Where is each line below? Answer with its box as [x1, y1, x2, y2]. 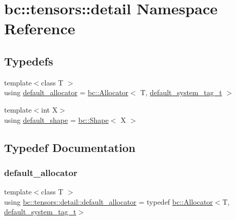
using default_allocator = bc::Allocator [4, 87, 129, 98]
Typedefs [4, 53, 53, 69]
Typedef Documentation [4, 139, 135, 155]
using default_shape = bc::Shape [4, 114, 109, 125]
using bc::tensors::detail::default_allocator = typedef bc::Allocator [4, 196, 213, 207]
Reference [4, 18, 75, 39]
